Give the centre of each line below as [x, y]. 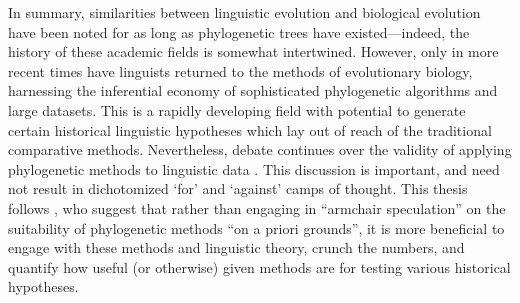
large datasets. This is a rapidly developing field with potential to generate [237, 109]
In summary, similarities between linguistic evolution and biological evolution [244, 12]
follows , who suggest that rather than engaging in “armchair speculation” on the [257, 207]
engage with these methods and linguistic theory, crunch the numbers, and [236, 247]
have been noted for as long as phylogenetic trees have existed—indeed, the [239, 31]
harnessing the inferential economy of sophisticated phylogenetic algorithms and [253, 90]
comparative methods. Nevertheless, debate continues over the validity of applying [260, 149]
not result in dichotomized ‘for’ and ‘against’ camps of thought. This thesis [238, 188]
